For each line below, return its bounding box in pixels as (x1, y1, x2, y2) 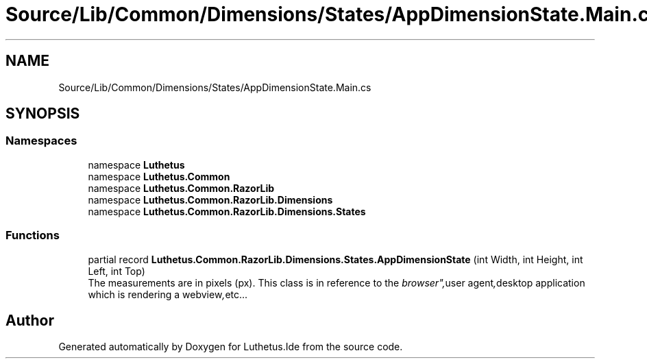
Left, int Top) (88, 265, 145, 277)
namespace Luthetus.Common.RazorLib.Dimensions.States (88, 205, 366, 217)
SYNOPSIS (5, 105, 80, 123)
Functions (5, 228, 60, 243)
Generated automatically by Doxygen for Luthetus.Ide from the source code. (58, 341, 403, 353)
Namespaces (5, 134, 77, 148)
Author (5, 311, 54, 329)
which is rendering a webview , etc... (88, 288, 248, 300)
